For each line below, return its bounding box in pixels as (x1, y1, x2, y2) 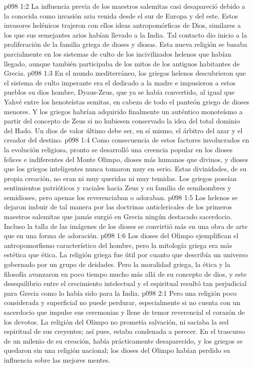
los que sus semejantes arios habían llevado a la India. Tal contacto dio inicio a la (4, 29, 247, 40)
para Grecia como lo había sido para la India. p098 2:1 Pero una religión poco (4, 287, 237, 298)
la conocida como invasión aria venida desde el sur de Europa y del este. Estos (4, 10, 238, 20)
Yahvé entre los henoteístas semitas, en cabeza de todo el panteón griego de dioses (4, 96, 250, 106)
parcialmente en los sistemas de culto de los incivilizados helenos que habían (4, 48, 232, 59)
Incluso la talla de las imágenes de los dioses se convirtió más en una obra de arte (4, 221, 248, 231)
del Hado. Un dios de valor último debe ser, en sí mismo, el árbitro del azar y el (4, 125, 243, 135)
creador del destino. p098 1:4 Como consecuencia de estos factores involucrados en (4, 135, 250, 145)
